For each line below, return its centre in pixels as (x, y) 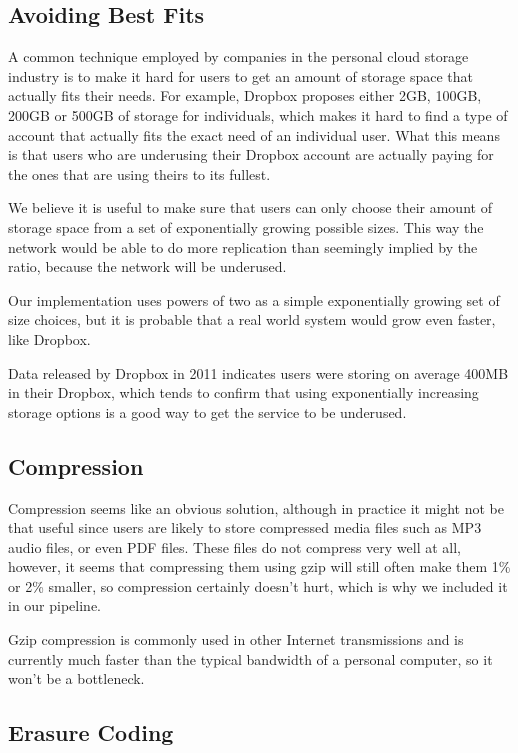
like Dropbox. (49, 338)
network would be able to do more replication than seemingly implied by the (243, 246)
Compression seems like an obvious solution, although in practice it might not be (256, 507)
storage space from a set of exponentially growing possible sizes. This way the (246, 226)
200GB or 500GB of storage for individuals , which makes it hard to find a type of (258, 114)
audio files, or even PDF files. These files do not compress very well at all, (234, 546)
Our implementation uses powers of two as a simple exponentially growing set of (254, 299)
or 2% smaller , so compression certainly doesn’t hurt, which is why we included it (258, 585)
